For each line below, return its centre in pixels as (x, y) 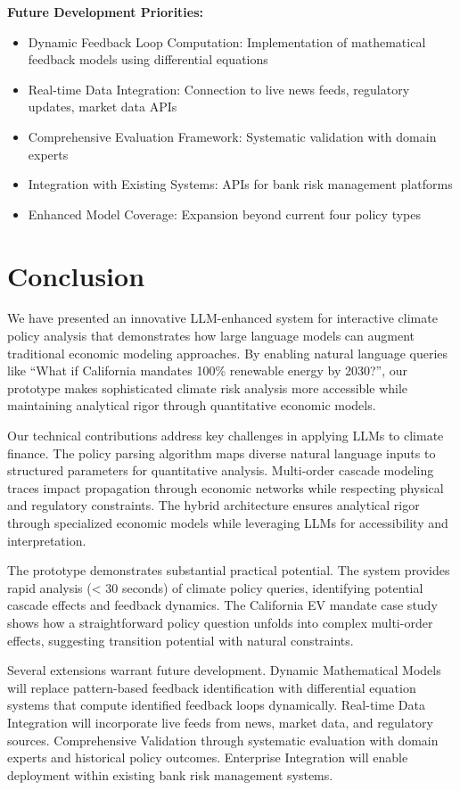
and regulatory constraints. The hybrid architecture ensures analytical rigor (214, 505)
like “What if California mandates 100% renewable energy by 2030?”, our (208, 370)
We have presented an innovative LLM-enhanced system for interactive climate (222, 318)
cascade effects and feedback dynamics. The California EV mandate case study (222, 605)
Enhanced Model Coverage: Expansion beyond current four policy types (224, 214)
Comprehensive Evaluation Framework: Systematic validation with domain (232, 136)
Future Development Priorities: (106, 12)
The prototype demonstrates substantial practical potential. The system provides (229, 570)
